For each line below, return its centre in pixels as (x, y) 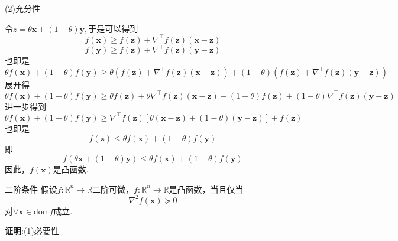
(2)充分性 (22, 8)
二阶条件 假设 (31, 189)
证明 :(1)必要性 (32, 231)
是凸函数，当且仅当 (206, 189)
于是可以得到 (113, 28)
